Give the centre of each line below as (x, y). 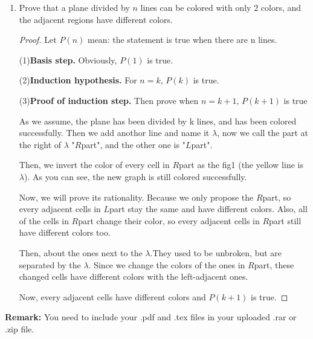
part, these (274, 264)
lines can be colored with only (196, 7)
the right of (40, 144)
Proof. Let (38, 40)
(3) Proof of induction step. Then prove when (109, 100)
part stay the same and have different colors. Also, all (208, 209)
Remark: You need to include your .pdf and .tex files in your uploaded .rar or (151, 317)
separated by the (50, 264)
